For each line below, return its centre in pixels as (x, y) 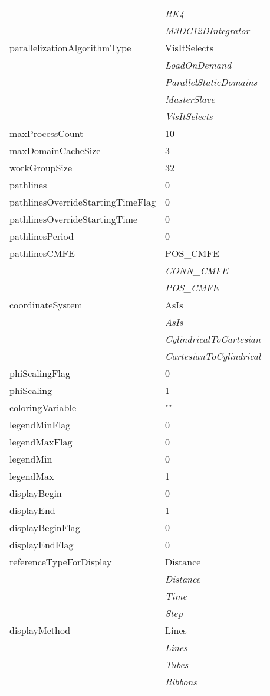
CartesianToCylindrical (213, 356)
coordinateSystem (46, 305)
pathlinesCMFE (42, 253)
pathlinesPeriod (42, 236)
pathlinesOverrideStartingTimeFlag (83, 202)
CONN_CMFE (197, 270)
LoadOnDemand (198, 65)
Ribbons (181, 682)
